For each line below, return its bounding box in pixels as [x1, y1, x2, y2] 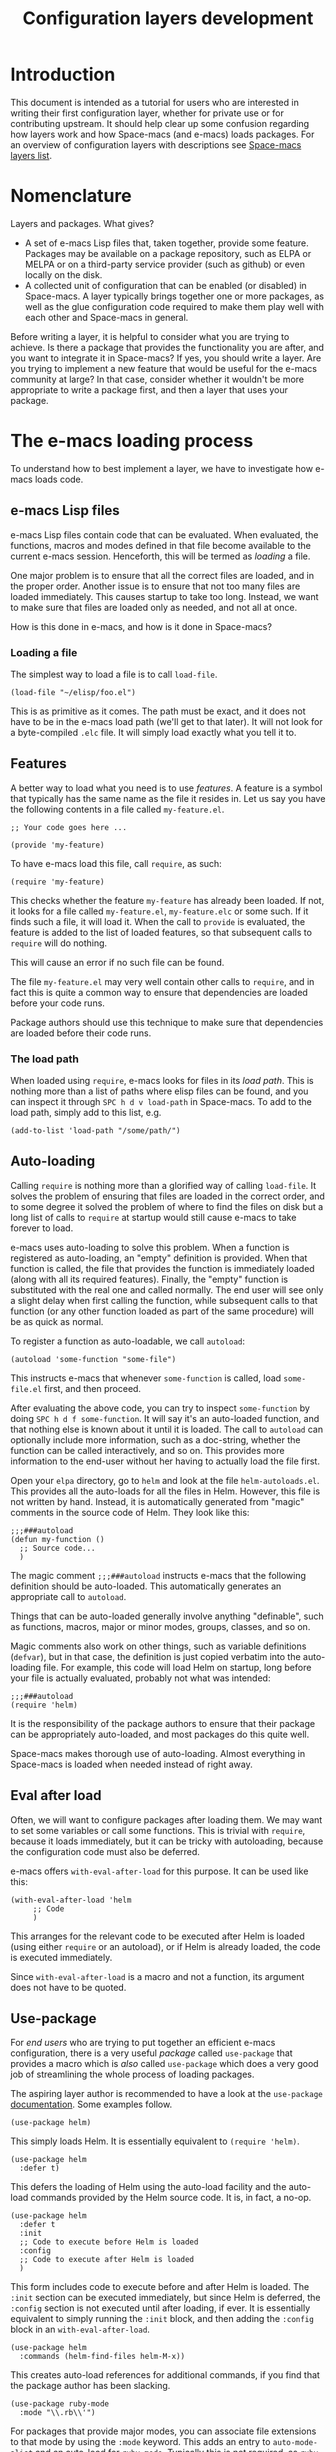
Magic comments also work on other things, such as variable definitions [10, 1640, 307, 1652]
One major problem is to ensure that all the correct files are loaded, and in [10, 569, 315, 581]
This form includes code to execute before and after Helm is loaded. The [10, 2281, 310, 2293]
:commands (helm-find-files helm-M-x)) [19, 2352, 186, 2362]
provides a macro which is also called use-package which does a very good [10, 2058, 319, 2070]
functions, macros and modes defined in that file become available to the [10, 539, 312, 551]
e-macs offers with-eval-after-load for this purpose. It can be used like [10, 1865, 309, 1877]
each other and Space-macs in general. [24, 311, 189, 323]
